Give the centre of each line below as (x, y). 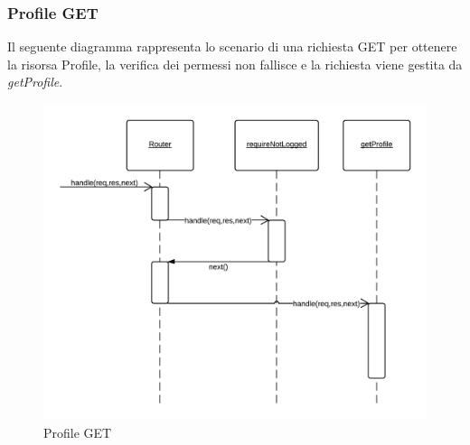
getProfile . (35, 82)
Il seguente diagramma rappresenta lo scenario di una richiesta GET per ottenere (232, 46)
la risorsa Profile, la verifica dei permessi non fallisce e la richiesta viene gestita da (235, 64)
